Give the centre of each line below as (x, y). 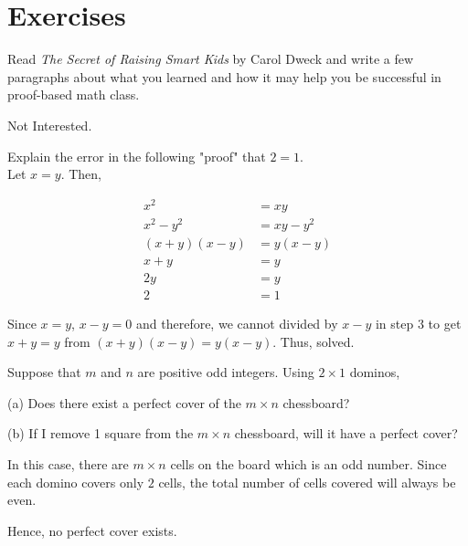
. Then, (81, 174)
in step (394, 324)
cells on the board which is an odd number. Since (308, 464)
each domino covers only (76, 482)
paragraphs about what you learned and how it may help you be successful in (224, 76)
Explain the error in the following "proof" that (137, 156)
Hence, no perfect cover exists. (92, 530)
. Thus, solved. (314, 341)
